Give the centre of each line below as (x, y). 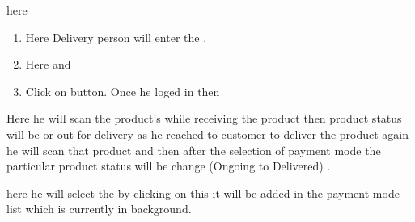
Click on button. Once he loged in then (123, 91)
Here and (48, 64)
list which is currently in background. (99, 209)
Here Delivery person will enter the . (116, 37)
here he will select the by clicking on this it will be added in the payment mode (203, 193)
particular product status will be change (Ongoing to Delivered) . (169, 166)
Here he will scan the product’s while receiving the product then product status (204, 118)
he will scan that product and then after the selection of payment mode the (194, 150)
